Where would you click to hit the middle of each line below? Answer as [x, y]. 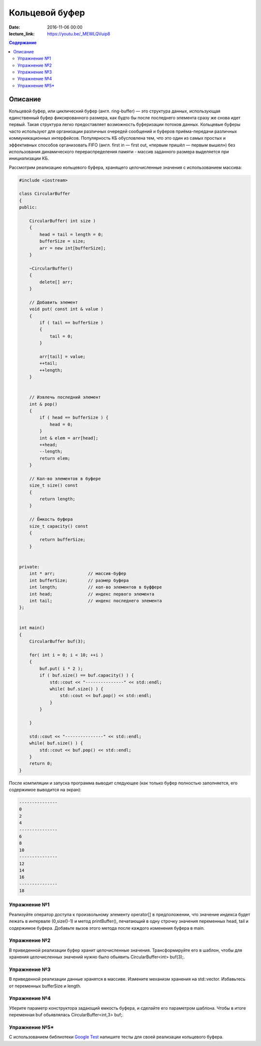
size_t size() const [54, 485]
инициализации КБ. [29, 158]
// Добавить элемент [54, 302]
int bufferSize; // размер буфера [79, 580]
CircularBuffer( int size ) [63, 221]
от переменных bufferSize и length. [45, 986]
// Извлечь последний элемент [65, 397]
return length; [58, 499]
